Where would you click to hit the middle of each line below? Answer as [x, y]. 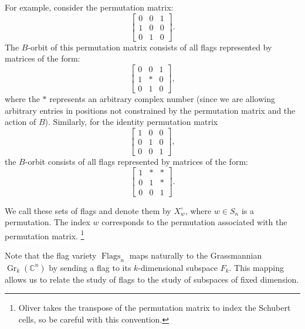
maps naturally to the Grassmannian [196, 255]
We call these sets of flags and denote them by [88, 210]
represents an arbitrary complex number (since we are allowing [162, 98]
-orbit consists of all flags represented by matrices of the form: [136, 161]
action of [21, 122]
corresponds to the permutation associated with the [194, 222]
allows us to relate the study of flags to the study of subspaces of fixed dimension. [152, 279]
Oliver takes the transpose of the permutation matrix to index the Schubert [155, 308]
